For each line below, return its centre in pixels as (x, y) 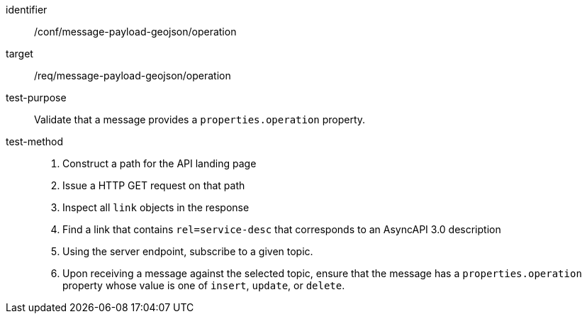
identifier (27, 10)
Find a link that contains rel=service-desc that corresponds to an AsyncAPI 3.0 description (282, 229)
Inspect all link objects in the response (156, 207)
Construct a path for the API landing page (160, 163)
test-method (34, 141)
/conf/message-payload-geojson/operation (135, 32)
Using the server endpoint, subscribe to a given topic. (188, 251)
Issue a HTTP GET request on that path (154, 185)
